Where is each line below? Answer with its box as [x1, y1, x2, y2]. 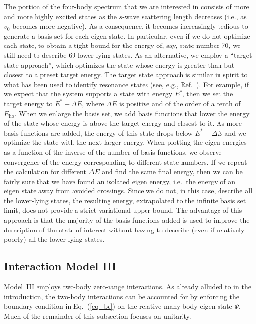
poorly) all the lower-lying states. [4, 234, 105, 244]
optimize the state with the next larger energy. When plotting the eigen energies [4, 137, 247, 147]
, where [82, 98, 104, 108]
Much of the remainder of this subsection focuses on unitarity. [4, 310, 191, 321]
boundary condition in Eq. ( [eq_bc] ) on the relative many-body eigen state [4, 301, 232, 311]
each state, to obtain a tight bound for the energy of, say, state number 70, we [4, 40, 241, 50]
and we [224, 127, 246, 138]
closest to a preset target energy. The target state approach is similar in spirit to [4, 69, 248, 80]
